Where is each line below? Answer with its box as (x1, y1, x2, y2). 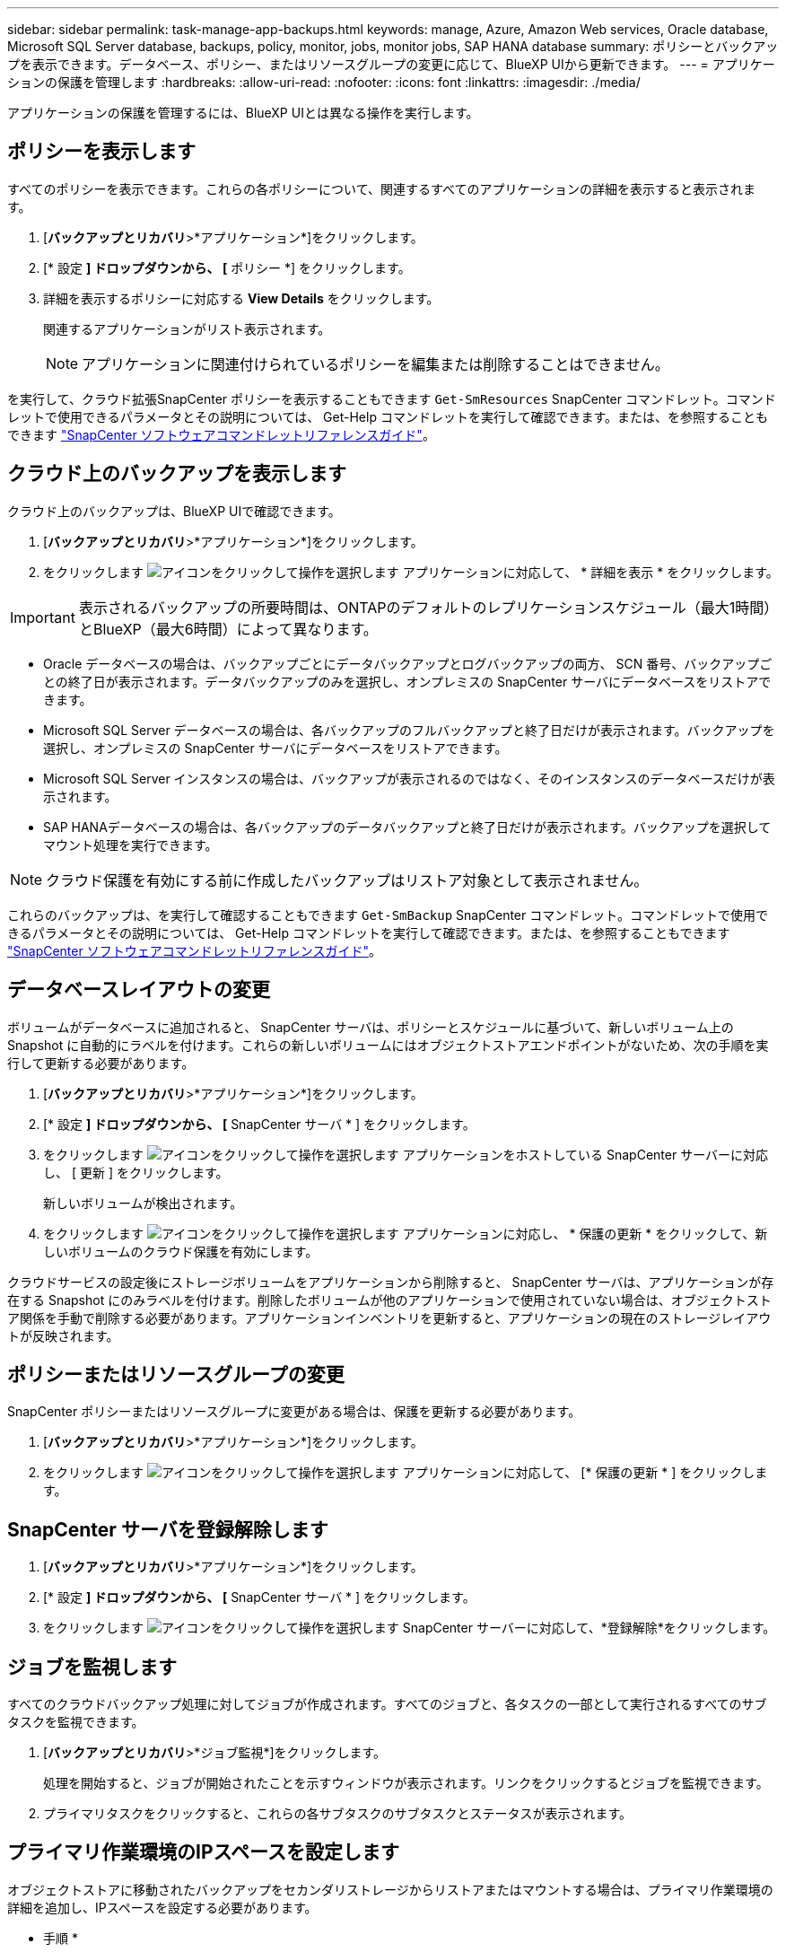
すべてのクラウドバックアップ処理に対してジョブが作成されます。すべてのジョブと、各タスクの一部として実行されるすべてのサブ (7, 1696, 767, 1712)
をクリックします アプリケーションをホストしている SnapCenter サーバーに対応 (43, 1146, 769, 1162)
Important (10, 608, 75, 626)
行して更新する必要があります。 (7, 1055, 195, 1071)
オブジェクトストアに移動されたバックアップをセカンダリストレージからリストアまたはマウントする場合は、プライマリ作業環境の (7, 1881, 773, 1897)
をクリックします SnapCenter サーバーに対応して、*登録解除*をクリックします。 (43, 1620, 776, 1636)
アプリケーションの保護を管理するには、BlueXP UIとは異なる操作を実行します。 (7, 105, 479, 120)
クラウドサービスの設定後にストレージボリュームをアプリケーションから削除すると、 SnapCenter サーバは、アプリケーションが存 (7, 1274, 774, 1290)
